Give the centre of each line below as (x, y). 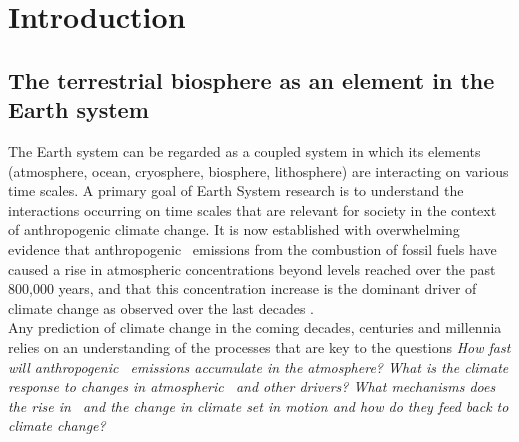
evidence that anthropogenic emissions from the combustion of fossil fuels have (252, 248)
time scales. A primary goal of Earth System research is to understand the (236, 190)
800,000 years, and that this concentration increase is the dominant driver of (242, 288)
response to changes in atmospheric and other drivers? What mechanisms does (252, 386)
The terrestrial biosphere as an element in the (251, 79)
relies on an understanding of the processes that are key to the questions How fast (259, 346)
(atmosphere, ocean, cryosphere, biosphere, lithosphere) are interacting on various (258, 170)
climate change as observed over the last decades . (161, 307)
